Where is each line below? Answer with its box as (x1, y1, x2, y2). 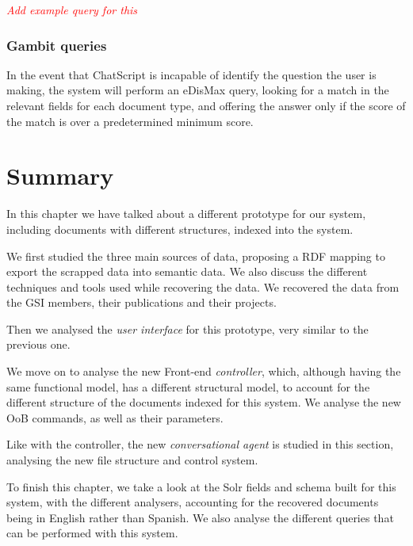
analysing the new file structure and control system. (6, 452, 258, 468)
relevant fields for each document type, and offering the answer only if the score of (6, 97, 406, 113)
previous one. (6, 336, 71, 353)
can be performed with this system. (6, 525, 178, 541)
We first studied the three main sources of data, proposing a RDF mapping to (6, 247, 385, 264)
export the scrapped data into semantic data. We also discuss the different (6, 263, 368, 280)
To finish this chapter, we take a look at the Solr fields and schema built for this (6, 478, 396, 494)
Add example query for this (6, 2, 138, 17)
